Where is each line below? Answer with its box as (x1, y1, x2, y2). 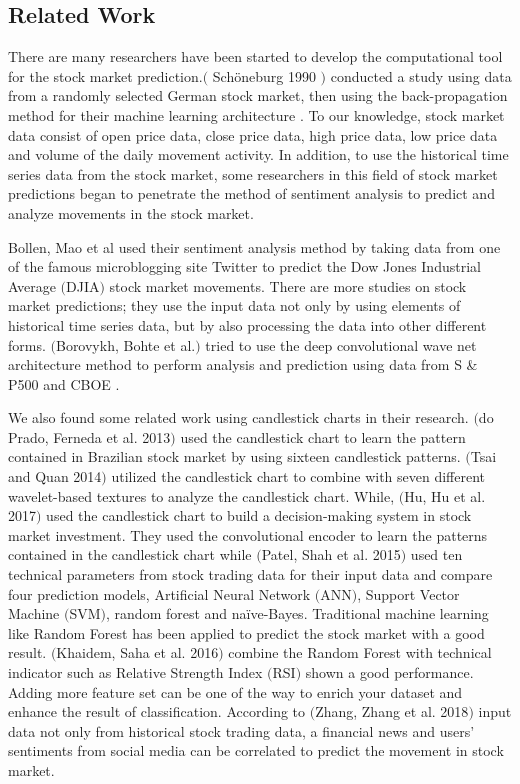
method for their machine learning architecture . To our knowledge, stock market (8, 104, 505, 125)
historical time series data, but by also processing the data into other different (8, 314, 487, 335)
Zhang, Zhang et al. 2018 (315, 701, 469, 722)
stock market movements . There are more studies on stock (109, 275, 467, 296)
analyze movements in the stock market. (8, 202, 254, 223)
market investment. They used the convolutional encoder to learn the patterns (8, 524, 488, 545)
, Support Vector (357, 583, 460, 604)
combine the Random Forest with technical (228, 642, 492, 663)
